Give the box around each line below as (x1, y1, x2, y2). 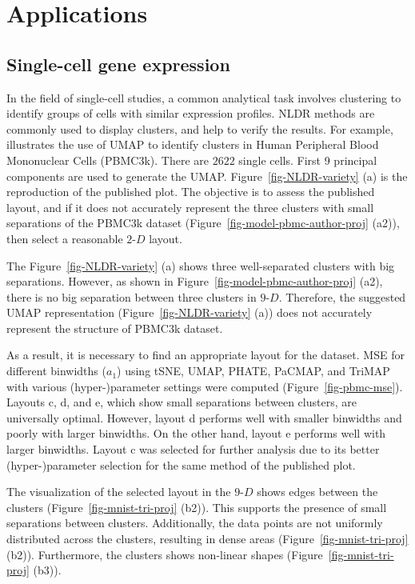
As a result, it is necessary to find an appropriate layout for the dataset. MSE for (6, 346, 405, 363)
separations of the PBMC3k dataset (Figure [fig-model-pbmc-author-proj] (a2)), (6, 214, 400, 231)
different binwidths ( (6, 362, 106, 379)
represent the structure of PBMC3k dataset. (6, 319, 223, 336)
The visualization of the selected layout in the (6, 483, 231, 500)
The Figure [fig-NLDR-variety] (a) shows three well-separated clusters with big (6, 257, 395, 274)
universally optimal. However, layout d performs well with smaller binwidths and (6, 409, 402, 426)
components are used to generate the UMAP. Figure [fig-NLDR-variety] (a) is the (6, 167, 408, 184)
